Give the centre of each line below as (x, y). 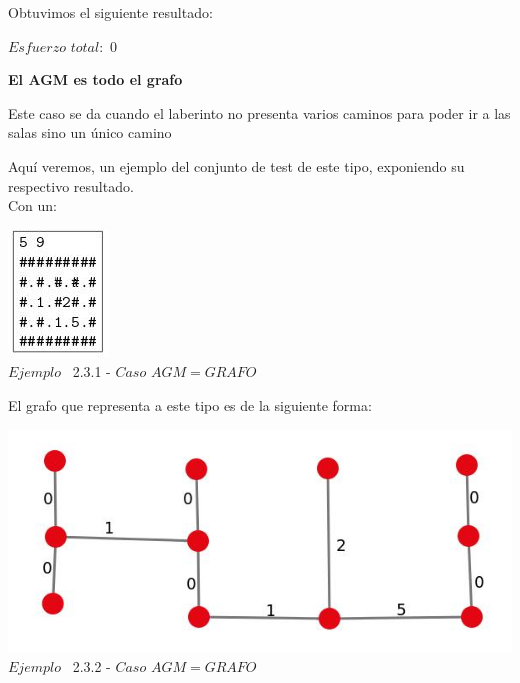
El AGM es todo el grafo (95, 79)
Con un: (33, 205)
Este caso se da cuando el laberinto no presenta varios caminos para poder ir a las (259, 112)
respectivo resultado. (71, 185)
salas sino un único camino (90, 132)
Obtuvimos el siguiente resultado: (110, 12)
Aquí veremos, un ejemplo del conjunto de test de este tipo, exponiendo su (236, 165)
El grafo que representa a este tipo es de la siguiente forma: (190, 404)
